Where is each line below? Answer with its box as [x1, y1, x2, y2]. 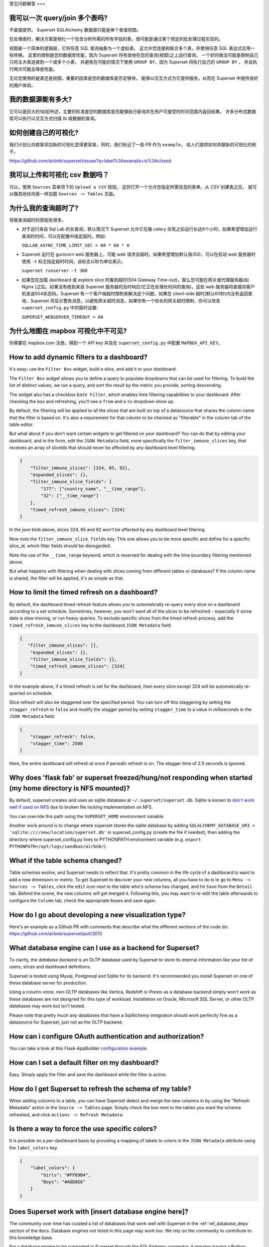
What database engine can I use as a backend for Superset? [9, 943, 199, 952]
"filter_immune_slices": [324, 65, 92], [30, 465, 131, 471]
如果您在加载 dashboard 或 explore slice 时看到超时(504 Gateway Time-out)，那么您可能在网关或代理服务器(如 [21, 277, 249, 283]
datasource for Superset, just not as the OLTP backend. [9, 1019, 123, 1025]
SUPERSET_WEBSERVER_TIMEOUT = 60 [21, 314, 104, 320]
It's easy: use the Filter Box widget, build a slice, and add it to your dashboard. [9, 366, 177, 372]
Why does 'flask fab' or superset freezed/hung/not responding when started [9, 774, 253, 782]
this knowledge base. [9, 1235, 53, 1241]
